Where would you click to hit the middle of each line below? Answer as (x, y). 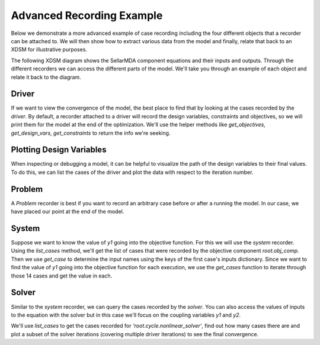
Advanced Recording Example (87, 15)
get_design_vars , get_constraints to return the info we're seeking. (91, 133)
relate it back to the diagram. (46, 77)
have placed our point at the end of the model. (68, 212)
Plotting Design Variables (59, 150)
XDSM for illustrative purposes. (49, 50)
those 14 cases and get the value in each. (62, 276)
